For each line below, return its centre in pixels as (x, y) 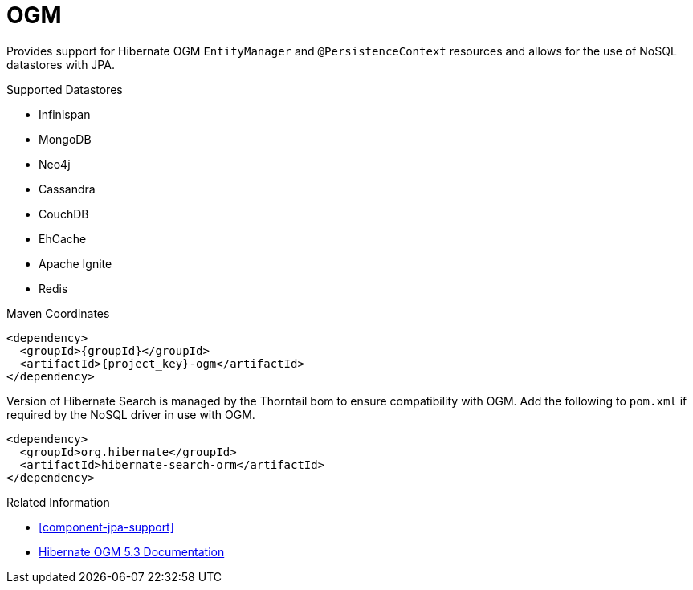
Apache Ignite (75, 263)
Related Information (58, 502)
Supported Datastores (65, 89)
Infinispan (65, 114)
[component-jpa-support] (106, 527)
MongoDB (65, 139)
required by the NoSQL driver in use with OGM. (131, 414)
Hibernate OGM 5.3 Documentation (132, 551)
